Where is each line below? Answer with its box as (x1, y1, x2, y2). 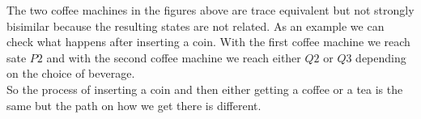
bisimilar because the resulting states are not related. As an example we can (6, 17, 385, 34)
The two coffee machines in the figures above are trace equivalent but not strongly (6, 2, 415, 18)
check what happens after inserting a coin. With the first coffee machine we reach (6, 33, 410, 50)
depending (355, 49, 406, 66)
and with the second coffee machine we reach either (46, 49, 301, 66)
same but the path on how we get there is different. (6, 96, 262, 113)
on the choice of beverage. (6, 65, 135, 82)
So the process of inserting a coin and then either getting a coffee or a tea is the (6, 80, 403, 97)
